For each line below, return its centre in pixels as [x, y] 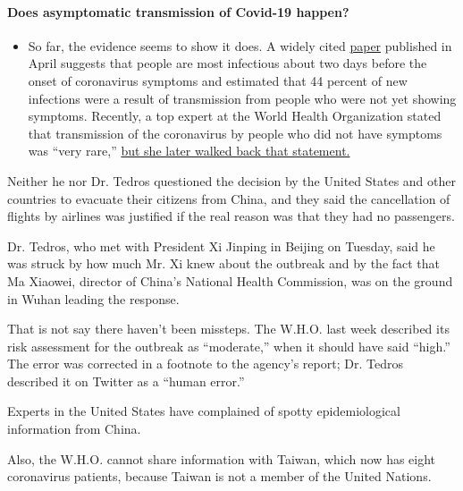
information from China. [74, 429]
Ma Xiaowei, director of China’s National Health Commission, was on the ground [230, 280]
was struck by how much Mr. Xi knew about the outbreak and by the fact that [224, 263]
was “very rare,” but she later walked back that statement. [189, 151]
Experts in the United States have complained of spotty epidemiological [204, 411]
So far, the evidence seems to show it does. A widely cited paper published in [240, 45]
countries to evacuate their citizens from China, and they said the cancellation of [229, 198]
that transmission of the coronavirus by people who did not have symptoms [235, 133]
